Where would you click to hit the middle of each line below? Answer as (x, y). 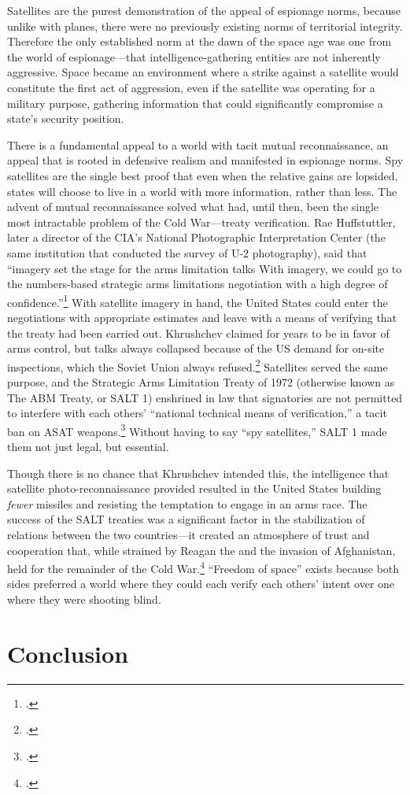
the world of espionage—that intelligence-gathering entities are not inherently (194, 56)
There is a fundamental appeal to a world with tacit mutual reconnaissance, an (198, 144)
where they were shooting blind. (84, 599)
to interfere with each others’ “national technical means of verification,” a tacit (197, 413)
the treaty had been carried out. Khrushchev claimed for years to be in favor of (198, 333)
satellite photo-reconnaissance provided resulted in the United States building (194, 488)
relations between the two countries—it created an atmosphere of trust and (188, 534)
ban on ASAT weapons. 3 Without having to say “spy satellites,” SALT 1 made (197, 430)
